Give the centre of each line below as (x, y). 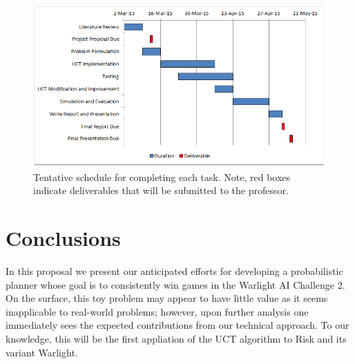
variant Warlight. (42, 352)
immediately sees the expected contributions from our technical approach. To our (177, 325)
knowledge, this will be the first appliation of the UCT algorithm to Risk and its (176, 339)
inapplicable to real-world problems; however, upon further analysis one (157, 311)
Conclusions (63, 238)
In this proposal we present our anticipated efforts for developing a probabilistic (174, 271)
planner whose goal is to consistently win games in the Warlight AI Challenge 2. (175, 284)
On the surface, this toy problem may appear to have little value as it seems (167, 298)
